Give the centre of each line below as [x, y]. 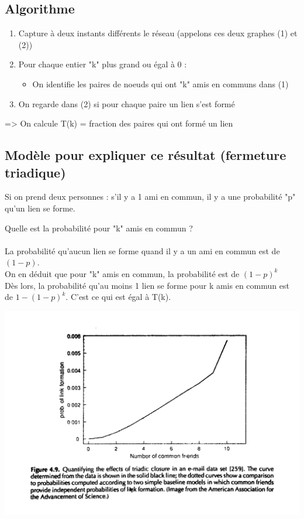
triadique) [35, 172]
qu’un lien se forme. [40, 208]
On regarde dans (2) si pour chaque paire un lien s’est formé [127, 103]
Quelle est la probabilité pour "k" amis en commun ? [99, 228]
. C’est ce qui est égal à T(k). [118, 297]
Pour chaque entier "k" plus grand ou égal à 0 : [103, 64]
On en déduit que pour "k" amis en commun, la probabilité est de [122, 273]
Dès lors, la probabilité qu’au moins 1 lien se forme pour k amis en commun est [147, 285]
